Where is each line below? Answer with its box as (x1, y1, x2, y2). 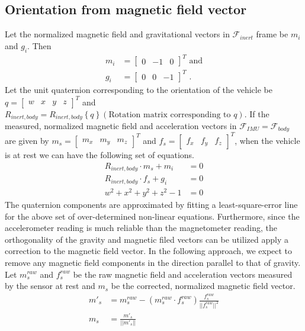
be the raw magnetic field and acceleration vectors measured (73, 268, 293, 280)
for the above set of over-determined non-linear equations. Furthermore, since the (5, 210, 300, 222)
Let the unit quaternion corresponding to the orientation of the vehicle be (5, 83, 272, 96)
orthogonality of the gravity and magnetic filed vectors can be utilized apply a (5, 233, 288, 245)
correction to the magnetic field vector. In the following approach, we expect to (5, 245, 293, 257)
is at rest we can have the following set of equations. (5, 148, 194, 160)
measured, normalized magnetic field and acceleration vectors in (5, 120, 237, 131)
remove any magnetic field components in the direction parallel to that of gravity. (5, 256, 301, 268)
